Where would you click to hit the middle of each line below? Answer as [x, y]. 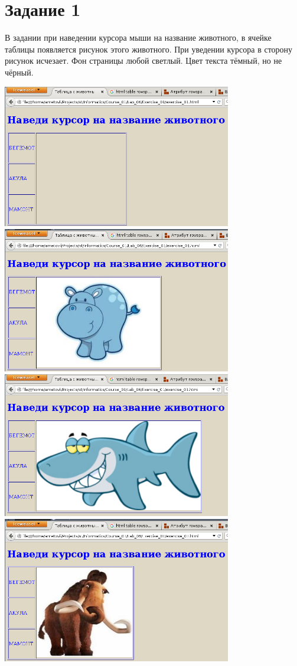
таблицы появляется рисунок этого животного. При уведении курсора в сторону [149, 49]
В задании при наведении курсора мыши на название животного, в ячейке [138, 37]
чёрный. [19, 72]
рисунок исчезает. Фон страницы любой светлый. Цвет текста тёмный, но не [143, 61]
